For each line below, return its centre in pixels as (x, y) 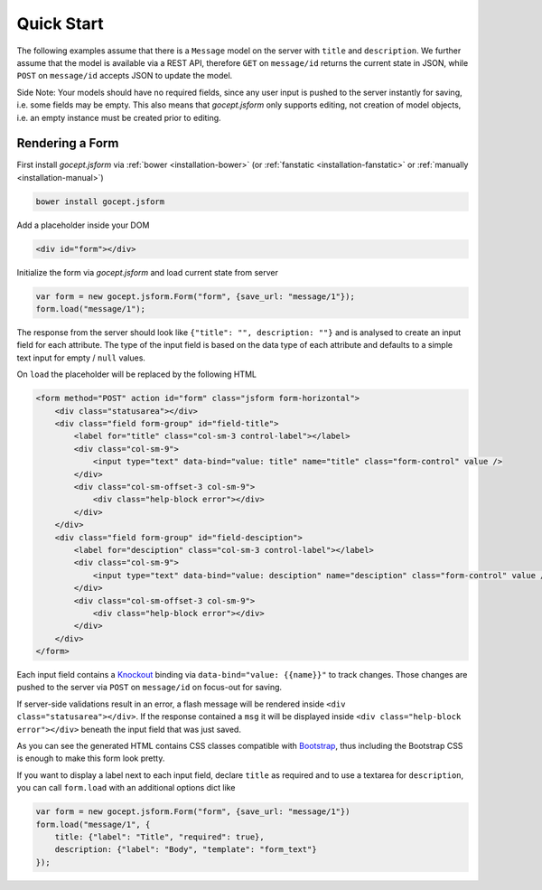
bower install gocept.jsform (100, 201)
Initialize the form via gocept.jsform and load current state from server (148, 272)
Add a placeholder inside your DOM (83, 225)
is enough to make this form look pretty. (91, 758)
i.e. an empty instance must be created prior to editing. (119, 117)
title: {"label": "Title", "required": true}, (160, 837)
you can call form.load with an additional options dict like (126, 788)
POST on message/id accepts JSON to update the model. (125, 76)
